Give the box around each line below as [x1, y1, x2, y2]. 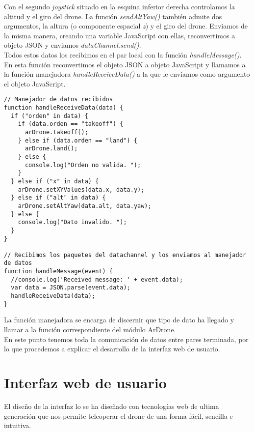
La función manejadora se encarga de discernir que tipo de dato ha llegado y [4, 315, 234, 325]
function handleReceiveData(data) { [4, 104, 124, 111]
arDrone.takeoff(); [25, 128, 88, 136]
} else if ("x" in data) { [11, 177, 99, 185]
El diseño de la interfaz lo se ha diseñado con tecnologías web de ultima [4, 401, 219, 411]
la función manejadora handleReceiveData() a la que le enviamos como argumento [4, 69, 250, 79]
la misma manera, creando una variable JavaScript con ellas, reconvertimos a [4, 30, 235, 40]
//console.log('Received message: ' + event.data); [11, 276, 183, 283]
